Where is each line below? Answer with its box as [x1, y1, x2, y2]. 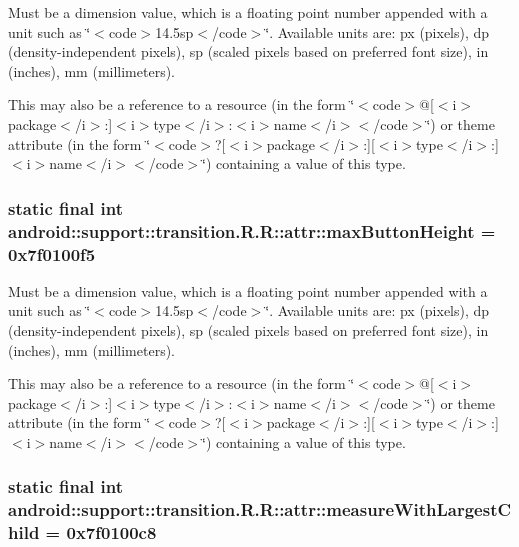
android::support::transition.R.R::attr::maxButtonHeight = [8, 218, 496, 243]
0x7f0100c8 [66, 520, 157, 545]
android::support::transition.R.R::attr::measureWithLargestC [8, 497, 512, 522]
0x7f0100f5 [8, 241, 96, 266]
